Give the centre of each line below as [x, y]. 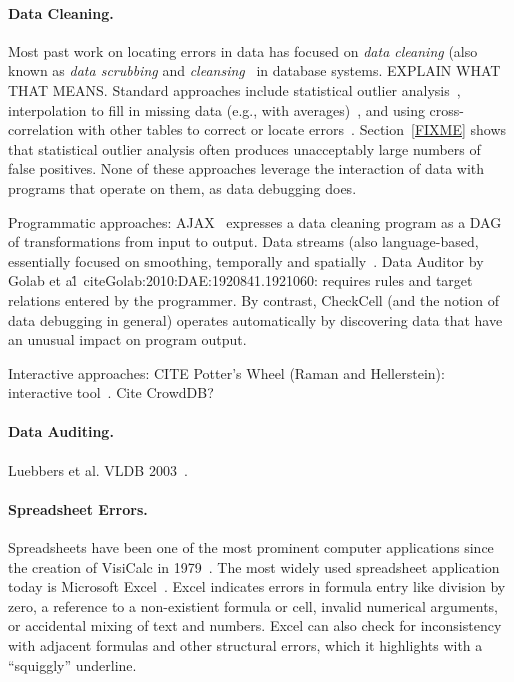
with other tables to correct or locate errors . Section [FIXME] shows [292, 129]
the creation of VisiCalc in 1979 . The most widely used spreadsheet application [254, 566]
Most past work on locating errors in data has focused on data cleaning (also [243, 50]
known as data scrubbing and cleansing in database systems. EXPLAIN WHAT [254, 70]
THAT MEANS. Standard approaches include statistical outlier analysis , [234, 89]
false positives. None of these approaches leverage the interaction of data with [246, 168]
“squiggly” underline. [72, 664]
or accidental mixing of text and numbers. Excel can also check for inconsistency [255, 625]
